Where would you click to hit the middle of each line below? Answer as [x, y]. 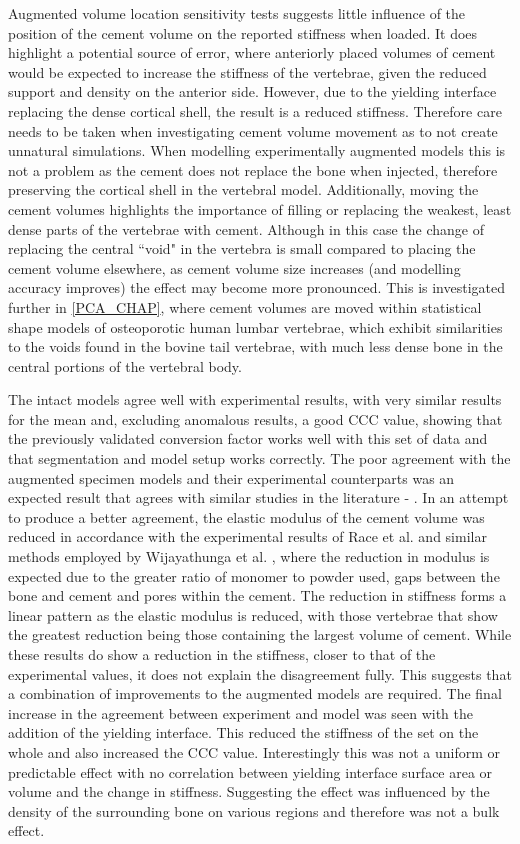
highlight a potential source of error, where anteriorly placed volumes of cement [252, 52]
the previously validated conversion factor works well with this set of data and [248, 438]
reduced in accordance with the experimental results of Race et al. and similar [247, 536]
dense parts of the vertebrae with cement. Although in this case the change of [246, 228]
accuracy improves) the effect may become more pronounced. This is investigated [256, 287]
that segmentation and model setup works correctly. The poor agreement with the [259, 458]
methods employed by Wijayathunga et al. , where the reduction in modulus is [249, 556]
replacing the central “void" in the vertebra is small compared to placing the [242, 248]
